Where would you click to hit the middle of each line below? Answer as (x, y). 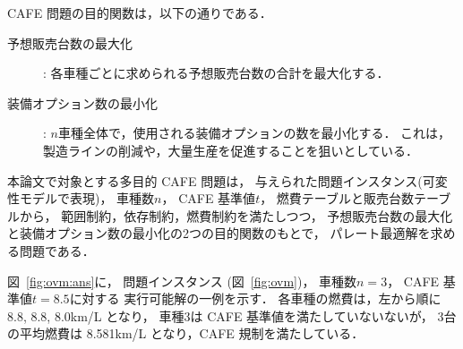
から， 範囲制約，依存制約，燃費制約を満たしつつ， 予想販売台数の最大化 (236, 215)
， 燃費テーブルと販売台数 (337, 198)
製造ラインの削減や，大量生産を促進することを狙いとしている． (231, 150)
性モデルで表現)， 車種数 (81, 198)
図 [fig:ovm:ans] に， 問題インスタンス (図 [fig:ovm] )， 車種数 (182, 281)
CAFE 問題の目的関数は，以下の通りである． (140, 13)
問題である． (57, 250)
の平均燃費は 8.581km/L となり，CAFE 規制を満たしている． (186, 333)
